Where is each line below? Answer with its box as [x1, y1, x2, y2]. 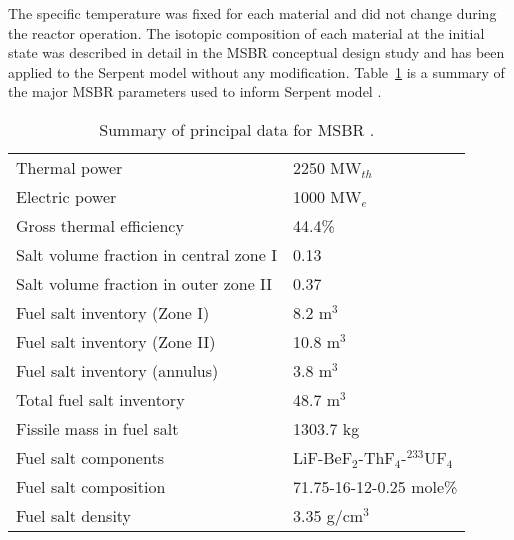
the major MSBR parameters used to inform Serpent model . [8, 81, 382, 102]
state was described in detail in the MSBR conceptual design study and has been [8, 42, 505, 63]
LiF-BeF [292, 445, 353, 469]
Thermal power [16, 155, 123, 179]
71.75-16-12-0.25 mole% [292, 474, 458, 498]
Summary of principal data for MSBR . [99, 117, 375, 141]
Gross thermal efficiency [16, 213, 184, 237]
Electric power [16, 184, 117, 208]
